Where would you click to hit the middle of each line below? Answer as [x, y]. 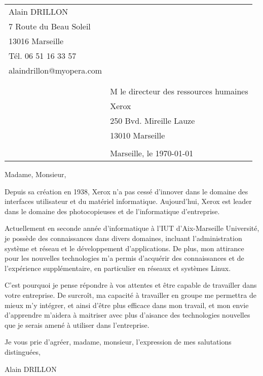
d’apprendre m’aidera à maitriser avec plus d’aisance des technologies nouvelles [127, 315]
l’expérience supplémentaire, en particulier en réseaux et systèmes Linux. [118, 268]
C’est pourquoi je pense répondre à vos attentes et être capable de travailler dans [131, 285]
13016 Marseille [36, 41]
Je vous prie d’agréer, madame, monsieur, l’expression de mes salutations [118, 342]
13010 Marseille [138, 135]
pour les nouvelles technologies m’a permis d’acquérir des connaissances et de [124, 258]
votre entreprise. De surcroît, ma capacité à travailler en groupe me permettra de [130, 295]
